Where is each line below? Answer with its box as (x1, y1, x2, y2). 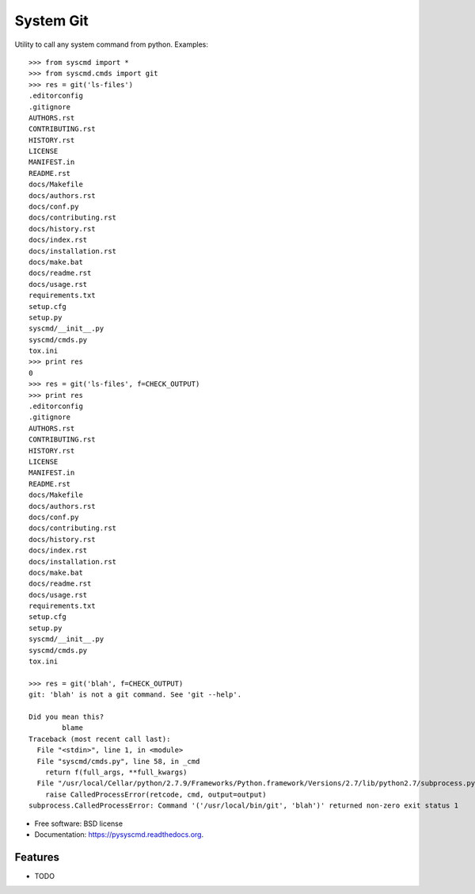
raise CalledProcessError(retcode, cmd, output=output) (44, 789, 267, 799)
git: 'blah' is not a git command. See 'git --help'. (28, 690, 241, 699)
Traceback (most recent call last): (28, 734, 171, 743)
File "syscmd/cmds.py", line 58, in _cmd (36, 757, 200, 766)
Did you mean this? (28, 712, 104, 721)
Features (14, 850, 59, 864)
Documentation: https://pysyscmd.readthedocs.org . (34, 829, 204, 839)
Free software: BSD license (34, 819, 123, 828)
